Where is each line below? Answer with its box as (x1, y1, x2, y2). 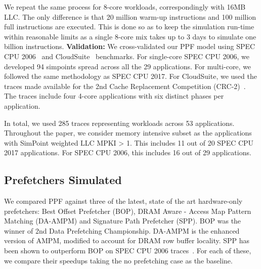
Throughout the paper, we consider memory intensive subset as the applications (4, 127, 252, 138)
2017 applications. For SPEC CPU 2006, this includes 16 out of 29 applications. (4, 147, 251, 158)
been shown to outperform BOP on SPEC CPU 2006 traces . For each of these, (4, 245, 251, 256)
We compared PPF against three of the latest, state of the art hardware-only (4, 196, 243, 206)
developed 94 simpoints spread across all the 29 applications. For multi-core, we (4, 61, 251, 71)
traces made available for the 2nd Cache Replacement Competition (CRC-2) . (4, 80, 246, 91)
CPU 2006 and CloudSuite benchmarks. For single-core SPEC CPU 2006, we (4, 51, 250, 61)
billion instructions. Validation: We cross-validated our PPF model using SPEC (4, 41, 255, 52)
